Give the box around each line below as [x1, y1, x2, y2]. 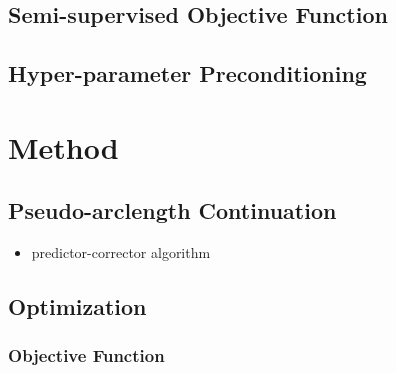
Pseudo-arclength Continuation [8, 195, 337, 226]
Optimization [8, 291, 147, 322]
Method [8, 126, 119, 167]
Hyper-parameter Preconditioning [8, 58, 367, 89]
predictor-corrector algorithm [31, 242, 211, 263]
